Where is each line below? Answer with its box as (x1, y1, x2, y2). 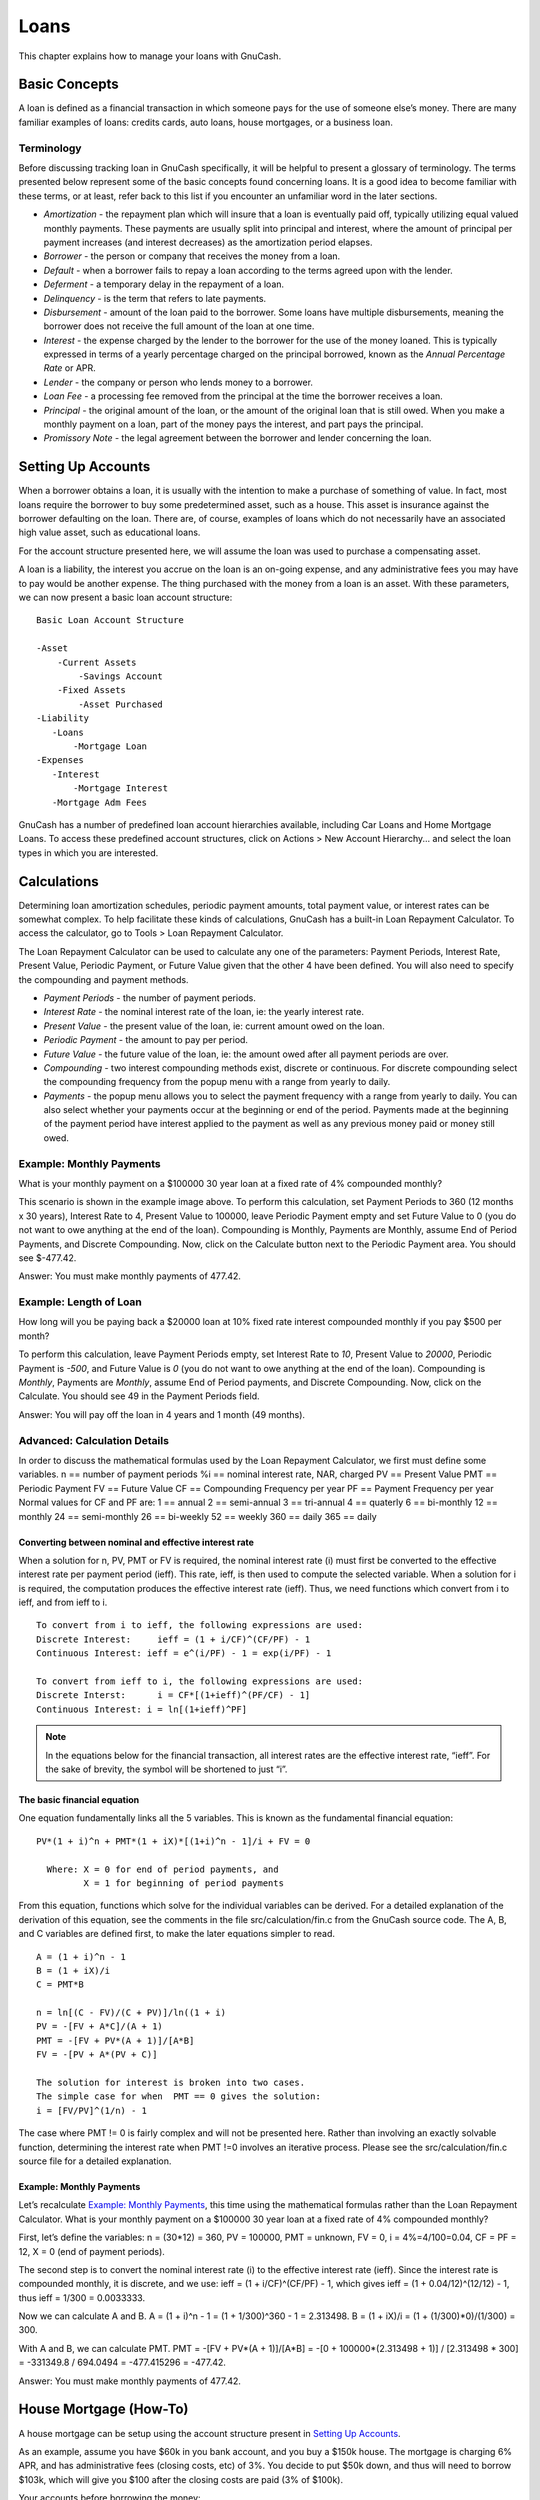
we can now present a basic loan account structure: (18, 591, 233, 604)
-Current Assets (56, 656, 137, 668)
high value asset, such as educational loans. (18, 526, 201, 539)
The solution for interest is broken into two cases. (36, 2077, 305, 2089)
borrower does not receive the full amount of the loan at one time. (43, 320, 315, 332)
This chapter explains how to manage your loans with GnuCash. (18, 50, 282, 62)
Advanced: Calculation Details (18, 1433, 170, 1447)
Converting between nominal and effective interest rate (18, 1536, 255, 1548)
